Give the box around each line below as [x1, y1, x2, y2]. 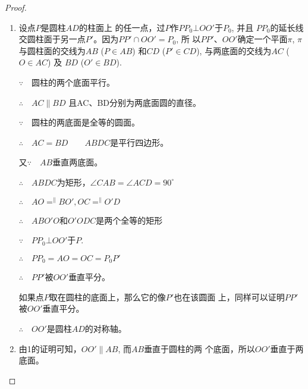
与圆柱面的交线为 [18, 44, 86, 57]
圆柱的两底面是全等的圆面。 [32, 116, 140, 128]
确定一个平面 [237, 33, 288, 45]
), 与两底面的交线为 [196, 44, 272, 57]
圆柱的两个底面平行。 [32, 76, 115, 88]
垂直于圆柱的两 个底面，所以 [144, 342, 255, 355]
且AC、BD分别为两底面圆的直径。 [68, 96, 202, 108]
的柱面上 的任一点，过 [78, 21, 165, 33]
